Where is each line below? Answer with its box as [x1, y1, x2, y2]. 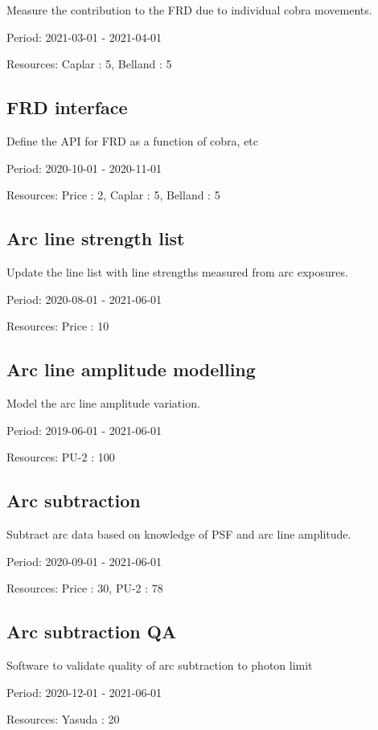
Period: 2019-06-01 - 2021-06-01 [6, 421, 162, 438]
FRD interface [6, 95, 128, 120]
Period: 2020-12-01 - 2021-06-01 [6, 683, 162, 700]
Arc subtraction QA [6, 619, 177, 644]
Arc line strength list [6, 226, 185, 251]
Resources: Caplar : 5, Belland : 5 [6, 55, 172, 72]
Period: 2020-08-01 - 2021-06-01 [6, 290, 162, 307]
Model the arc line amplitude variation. [6, 394, 200, 411]
